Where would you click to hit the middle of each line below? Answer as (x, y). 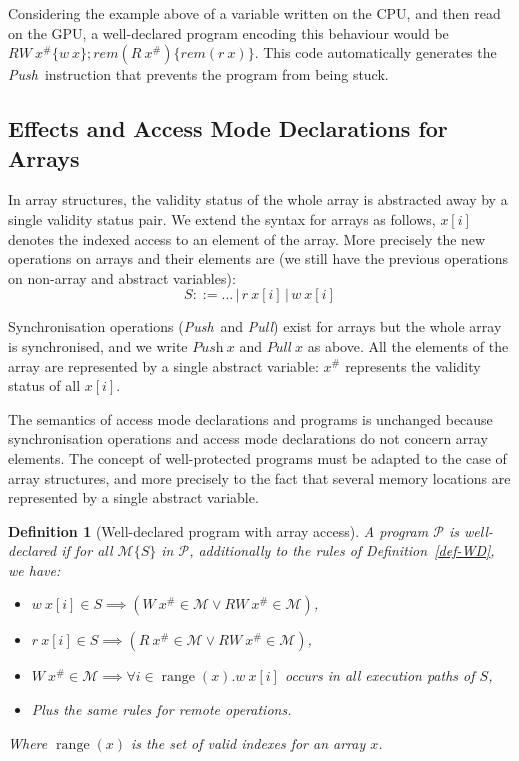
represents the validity (413, 365)
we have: (34, 569)
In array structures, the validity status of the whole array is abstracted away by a (258, 199)
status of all (44, 385)
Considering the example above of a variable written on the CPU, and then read (254, 13)
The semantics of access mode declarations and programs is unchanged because (250, 418)
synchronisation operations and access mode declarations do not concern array (248, 438)
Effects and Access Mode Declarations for (228, 128)
